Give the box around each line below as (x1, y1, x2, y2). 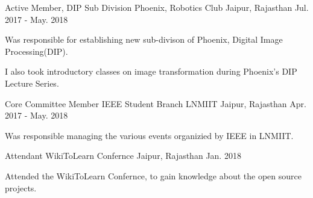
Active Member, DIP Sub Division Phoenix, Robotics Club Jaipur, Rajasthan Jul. (5, 1, 309, 13)
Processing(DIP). (5, 45, 68, 57)
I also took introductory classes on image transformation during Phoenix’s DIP (5, 65, 297, 78)
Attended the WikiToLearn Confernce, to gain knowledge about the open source (5, 169, 302, 182)
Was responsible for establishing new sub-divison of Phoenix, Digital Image (5, 33, 283, 46)
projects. (5, 181, 37, 194)
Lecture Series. (5, 76, 59, 89)
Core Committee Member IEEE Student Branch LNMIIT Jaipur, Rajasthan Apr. (5, 97, 306, 110)
